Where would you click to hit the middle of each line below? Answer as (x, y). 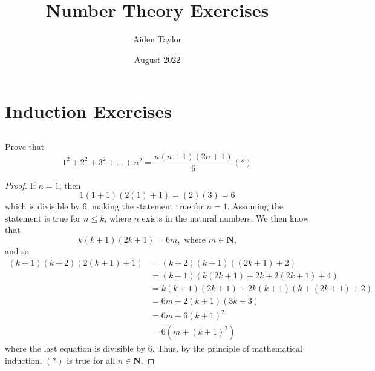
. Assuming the (255, 206)
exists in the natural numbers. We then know (225, 218)
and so (17, 250)
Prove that (25, 146)
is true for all (91, 360)
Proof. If (20, 185)
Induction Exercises (88, 111)
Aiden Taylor (157, 39)
